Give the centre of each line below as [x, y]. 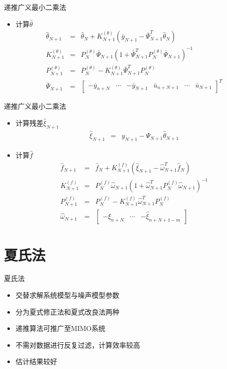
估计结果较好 [36, 361]
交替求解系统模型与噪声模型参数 [67, 295]
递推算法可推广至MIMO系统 [60, 328]
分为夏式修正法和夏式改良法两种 [67, 311]
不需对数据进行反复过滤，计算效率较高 [78, 345]
